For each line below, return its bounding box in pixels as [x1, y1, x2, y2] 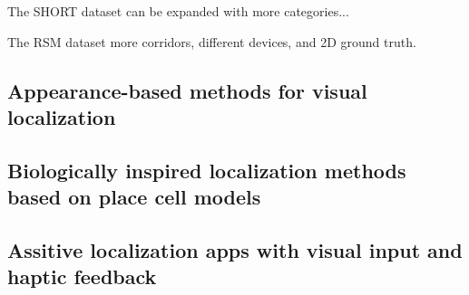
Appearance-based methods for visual [7, 76, 367, 104]
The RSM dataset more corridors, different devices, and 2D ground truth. [7, 32, 416, 51]
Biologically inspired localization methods [7, 156, 406, 184]
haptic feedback [7, 262, 157, 290]
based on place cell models [7, 183, 261, 211]
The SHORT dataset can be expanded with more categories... [7, 2, 349, 20]
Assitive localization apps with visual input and [7, 235, 463, 263]
